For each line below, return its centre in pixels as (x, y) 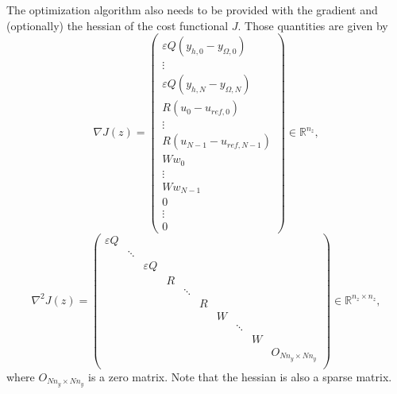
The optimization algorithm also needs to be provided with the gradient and (192, 10)
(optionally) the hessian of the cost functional (118, 25)
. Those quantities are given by (313, 25)
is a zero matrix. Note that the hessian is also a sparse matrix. (240, 376)
